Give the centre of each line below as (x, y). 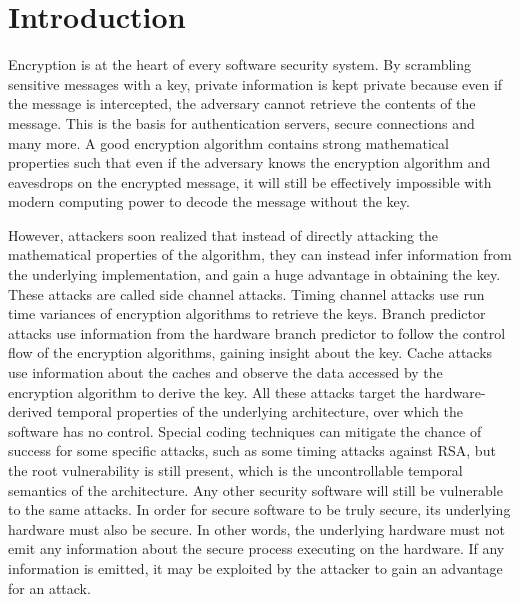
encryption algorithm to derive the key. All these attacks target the (214, 391)
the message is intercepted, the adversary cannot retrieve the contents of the (242, 103)
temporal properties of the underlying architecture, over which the (260, 411)
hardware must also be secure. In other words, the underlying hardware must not (256, 528)
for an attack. (49, 587)
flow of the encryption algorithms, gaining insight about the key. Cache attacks (250, 352)
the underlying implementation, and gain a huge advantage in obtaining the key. (254, 274)
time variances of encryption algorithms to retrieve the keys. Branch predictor (247, 313)
